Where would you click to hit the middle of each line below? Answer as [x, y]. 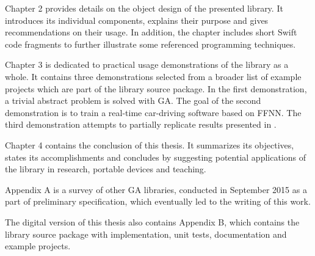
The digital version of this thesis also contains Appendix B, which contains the [152, 221]
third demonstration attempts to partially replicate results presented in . [141, 124]
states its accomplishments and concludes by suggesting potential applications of [156, 157]
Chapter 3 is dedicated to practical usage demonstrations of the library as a [147, 64]
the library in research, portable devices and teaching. [106, 169]
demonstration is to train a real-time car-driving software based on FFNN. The [153, 112]
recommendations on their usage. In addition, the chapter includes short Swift [151, 32]
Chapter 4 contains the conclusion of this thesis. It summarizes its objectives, [150, 144]
